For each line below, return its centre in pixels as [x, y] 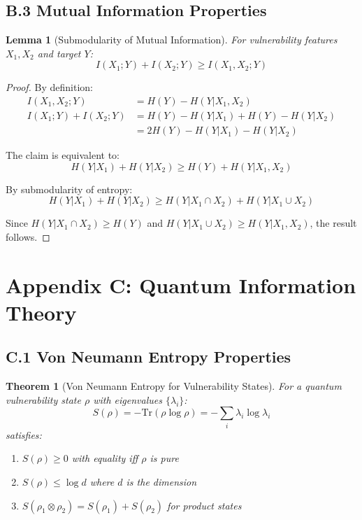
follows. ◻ [28, 236]
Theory [41, 312]
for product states [204, 505]
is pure [164, 458]
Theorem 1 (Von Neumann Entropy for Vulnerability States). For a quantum [174, 386]
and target [59, 53]
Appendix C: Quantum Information [181, 284]
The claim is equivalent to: [63, 155]
